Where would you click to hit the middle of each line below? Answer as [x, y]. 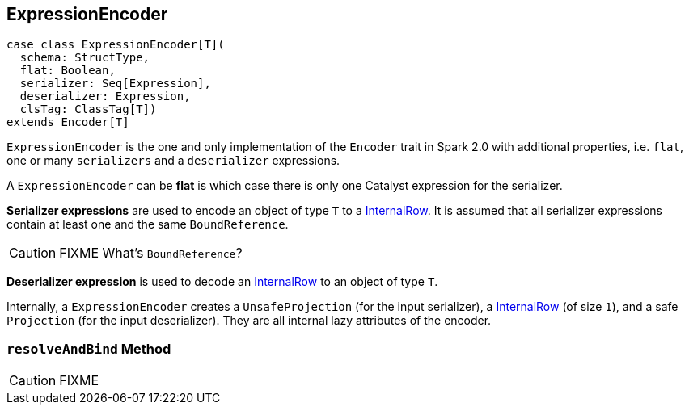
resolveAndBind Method [89, 348]
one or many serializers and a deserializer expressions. [173, 161]
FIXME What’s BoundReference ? [151, 253]
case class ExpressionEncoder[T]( [116, 45]
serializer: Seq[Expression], [115, 84]
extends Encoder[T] [68, 122]
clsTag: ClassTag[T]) [88, 109]
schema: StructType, [85, 58]
